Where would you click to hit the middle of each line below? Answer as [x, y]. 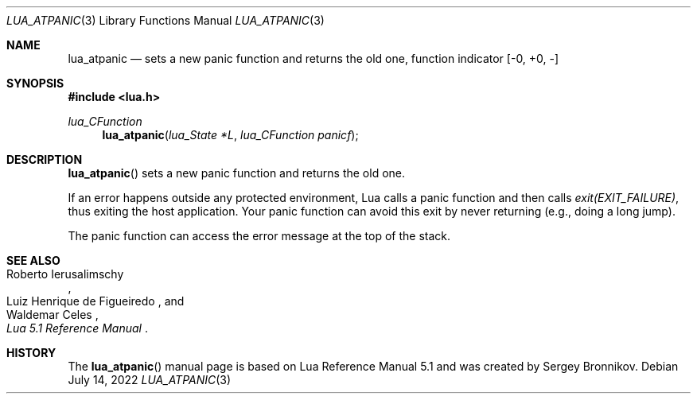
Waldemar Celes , [53, 315]
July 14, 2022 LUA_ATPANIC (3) [150, 380]
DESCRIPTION [45, 159]
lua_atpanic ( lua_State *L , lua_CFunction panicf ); [230, 135]
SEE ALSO [33, 260]
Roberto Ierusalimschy [65, 274]
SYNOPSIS [35, 83]
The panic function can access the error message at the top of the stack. [259, 236]
